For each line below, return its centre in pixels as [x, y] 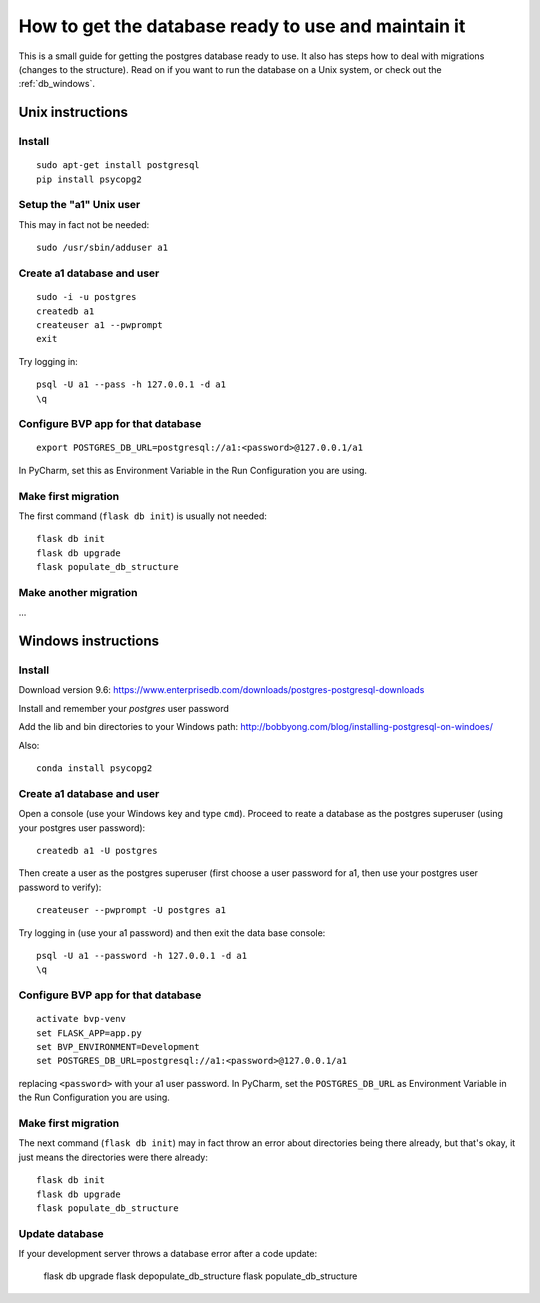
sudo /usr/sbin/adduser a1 [102, 248]
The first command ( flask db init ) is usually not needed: [142, 516]
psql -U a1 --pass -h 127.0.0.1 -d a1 [131, 384]
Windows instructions [89, 641]
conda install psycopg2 [94, 768]
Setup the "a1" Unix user [79, 205]
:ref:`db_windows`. [56, 84]
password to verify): [60, 887]
